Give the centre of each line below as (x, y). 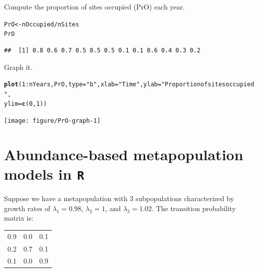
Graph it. (18, 67)
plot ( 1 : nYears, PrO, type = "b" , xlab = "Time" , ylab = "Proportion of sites (115, 85)
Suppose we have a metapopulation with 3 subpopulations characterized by (119, 198)
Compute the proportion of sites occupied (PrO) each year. (95, 6)
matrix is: (19, 218)
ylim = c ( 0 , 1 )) (25, 104)
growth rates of (27, 208)
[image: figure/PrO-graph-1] (52, 121)
